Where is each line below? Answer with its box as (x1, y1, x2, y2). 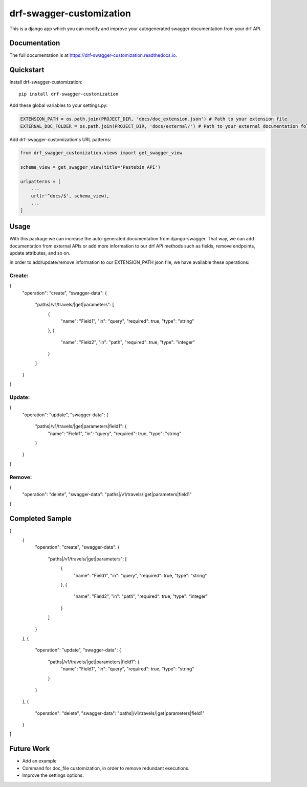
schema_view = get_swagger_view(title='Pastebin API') (20, 164, 161, 170)
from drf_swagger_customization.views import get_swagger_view (20, 150, 183, 156)
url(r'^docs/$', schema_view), (31, 193, 109, 199)
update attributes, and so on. (9, 250, 71, 256)
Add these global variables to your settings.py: (9, 102, 108, 108)
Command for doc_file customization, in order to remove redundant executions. (22, 765, 190, 771)
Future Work (9, 745, 50, 753)
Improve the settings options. (22, 772, 84, 778)
